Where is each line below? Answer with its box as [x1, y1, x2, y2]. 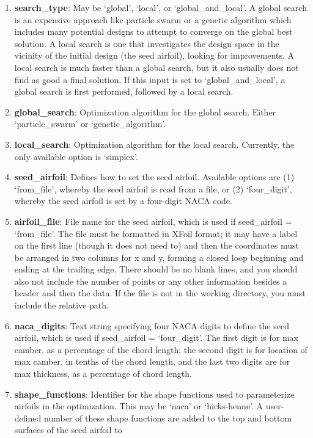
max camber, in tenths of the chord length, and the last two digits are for [14, 355, 290, 368]
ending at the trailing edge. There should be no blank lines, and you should [14, 263, 298, 276]
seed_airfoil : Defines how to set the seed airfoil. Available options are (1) [14, 170, 295, 183]
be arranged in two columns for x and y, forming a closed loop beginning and [14, 250, 304, 263]
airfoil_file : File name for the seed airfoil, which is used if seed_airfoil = [14, 214, 292, 227]
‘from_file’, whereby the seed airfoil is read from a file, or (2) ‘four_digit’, [14, 182, 292, 195]
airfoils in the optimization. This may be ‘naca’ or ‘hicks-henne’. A [14, 400, 263, 412]
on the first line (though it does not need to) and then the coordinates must [14, 239, 299, 252]
